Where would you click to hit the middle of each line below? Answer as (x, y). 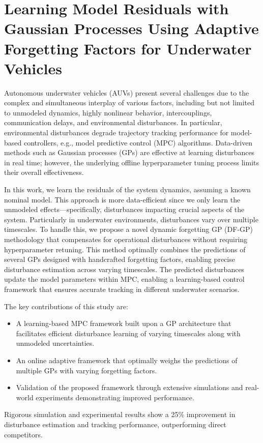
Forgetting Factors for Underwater (128, 48)
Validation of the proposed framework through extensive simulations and (129, 387)
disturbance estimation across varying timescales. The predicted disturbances (124, 269)
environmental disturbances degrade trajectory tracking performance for (116, 132)
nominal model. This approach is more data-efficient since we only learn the (122, 199)
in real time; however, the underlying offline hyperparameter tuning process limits (132, 162)
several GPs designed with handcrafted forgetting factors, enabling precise (120, 259)
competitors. (23, 434)
